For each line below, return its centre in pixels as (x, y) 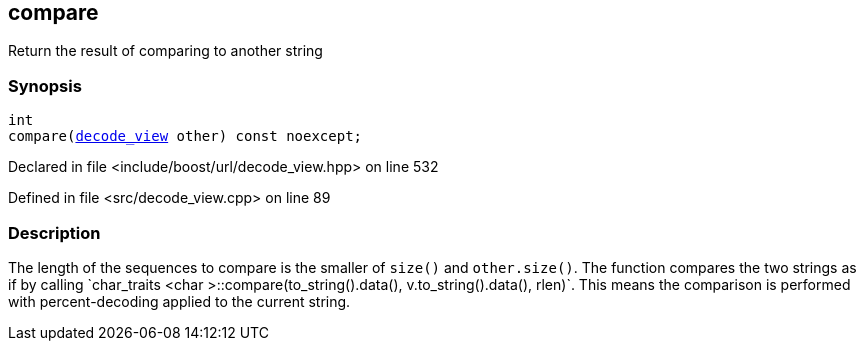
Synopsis (45, 85)
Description (54, 232)
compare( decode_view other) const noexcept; (185, 136)
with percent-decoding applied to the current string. (179, 301)
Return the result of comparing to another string (165, 51)
